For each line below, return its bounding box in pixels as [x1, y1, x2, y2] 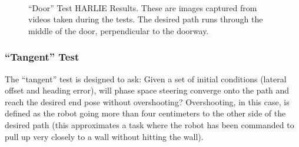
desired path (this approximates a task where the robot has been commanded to [5, 118, 294, 131]
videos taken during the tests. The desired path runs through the [28, 13, 263, 25]
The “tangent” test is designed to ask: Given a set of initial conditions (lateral [5, 72, 287, 85]
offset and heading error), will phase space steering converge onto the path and [5, 84, 290, 96]
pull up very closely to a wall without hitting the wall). [5, 130, 204, 142]
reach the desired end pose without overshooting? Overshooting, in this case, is [5, 95, 290, 108]
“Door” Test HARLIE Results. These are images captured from [28, 1, 257, 14]
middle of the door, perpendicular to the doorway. [28, 24, 209, 36]
